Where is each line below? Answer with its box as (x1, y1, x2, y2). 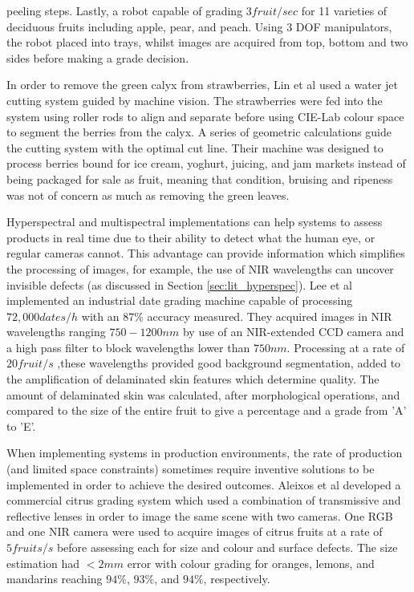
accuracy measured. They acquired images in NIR (147, 307, 392, 324)
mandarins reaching (6, 570, 103, 587)
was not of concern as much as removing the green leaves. (6, 186, 290, 203)
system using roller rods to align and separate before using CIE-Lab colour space (6, 107, 404, 124)
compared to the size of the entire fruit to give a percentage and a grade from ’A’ (6, 402, 407, 419)
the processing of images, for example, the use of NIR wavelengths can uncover (6, 260, 394, 277)
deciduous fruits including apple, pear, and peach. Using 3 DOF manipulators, (6, 18, 392, 34)
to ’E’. (6, 417, 36, 434)
